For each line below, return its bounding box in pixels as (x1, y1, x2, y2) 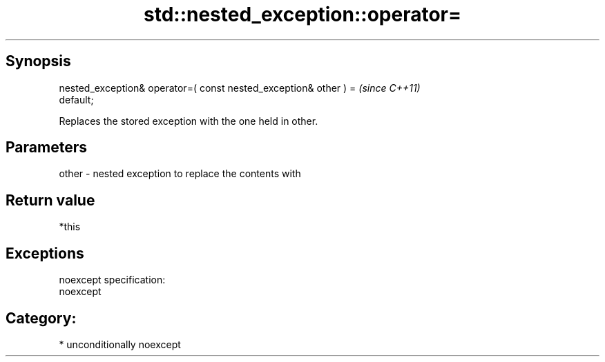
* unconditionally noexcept (59, 338, 181, 350)
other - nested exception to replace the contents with (59, 168, 301, 180)
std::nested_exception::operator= (143, 3, 462, 26)
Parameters (6, 139, 87, 157)
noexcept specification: (59, 274, 166, 286)
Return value (6, 191, 95, 209)
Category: (6, 309, 77, 327)
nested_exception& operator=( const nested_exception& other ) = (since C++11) (59, 81, 421, 94)
